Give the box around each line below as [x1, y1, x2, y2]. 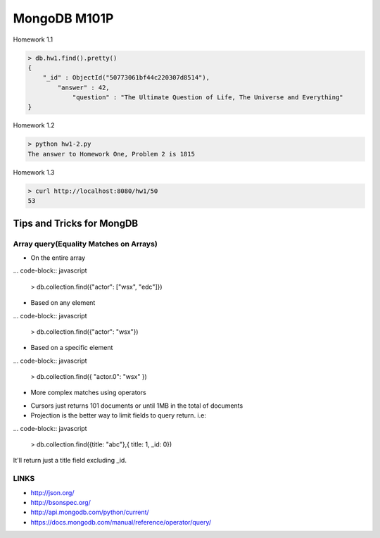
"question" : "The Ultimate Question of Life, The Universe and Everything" [72, 94, 344, 101]
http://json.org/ [30, 488, 75, 496]
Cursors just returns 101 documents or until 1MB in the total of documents [30, 401, 243, 410]
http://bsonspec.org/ [30, 498, 91, 506]
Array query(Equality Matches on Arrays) [13, 239, 158, 249]
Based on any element [30, 299, 96, 307]
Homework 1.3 [13, 168, 55, 176]
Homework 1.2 [13, 121, 55, 130]
